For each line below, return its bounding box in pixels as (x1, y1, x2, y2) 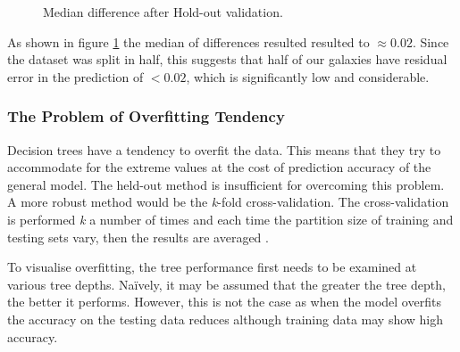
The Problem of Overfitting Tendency (7, 105, 285, 127)
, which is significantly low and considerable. (186, 67, 430, 86)
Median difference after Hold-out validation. (43, 3, 283, 20)
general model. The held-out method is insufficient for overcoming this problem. (7, 175, 445, 193)
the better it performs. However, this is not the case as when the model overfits (7, 292, 441, 311)
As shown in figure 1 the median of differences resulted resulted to (7, 32, 370, 51)
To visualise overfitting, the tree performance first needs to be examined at (7, 258, 417, 276)
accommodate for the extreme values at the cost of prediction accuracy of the (7, 158, 431, 176)
